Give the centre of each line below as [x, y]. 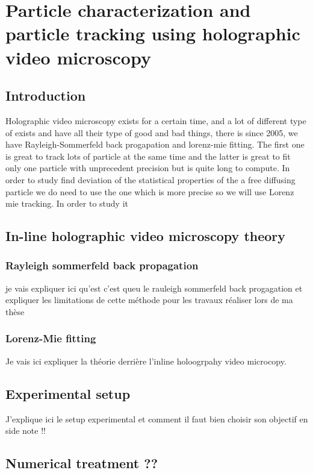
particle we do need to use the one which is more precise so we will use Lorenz [150, 191]
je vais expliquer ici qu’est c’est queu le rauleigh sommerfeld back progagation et [154, 288]
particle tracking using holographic [153, 33]
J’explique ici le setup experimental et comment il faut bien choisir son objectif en [157, 418]
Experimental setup [68, 393]
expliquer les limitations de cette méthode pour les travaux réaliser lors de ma [149, 300]
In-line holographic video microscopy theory [146, 236]
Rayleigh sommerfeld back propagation [102, 265]
